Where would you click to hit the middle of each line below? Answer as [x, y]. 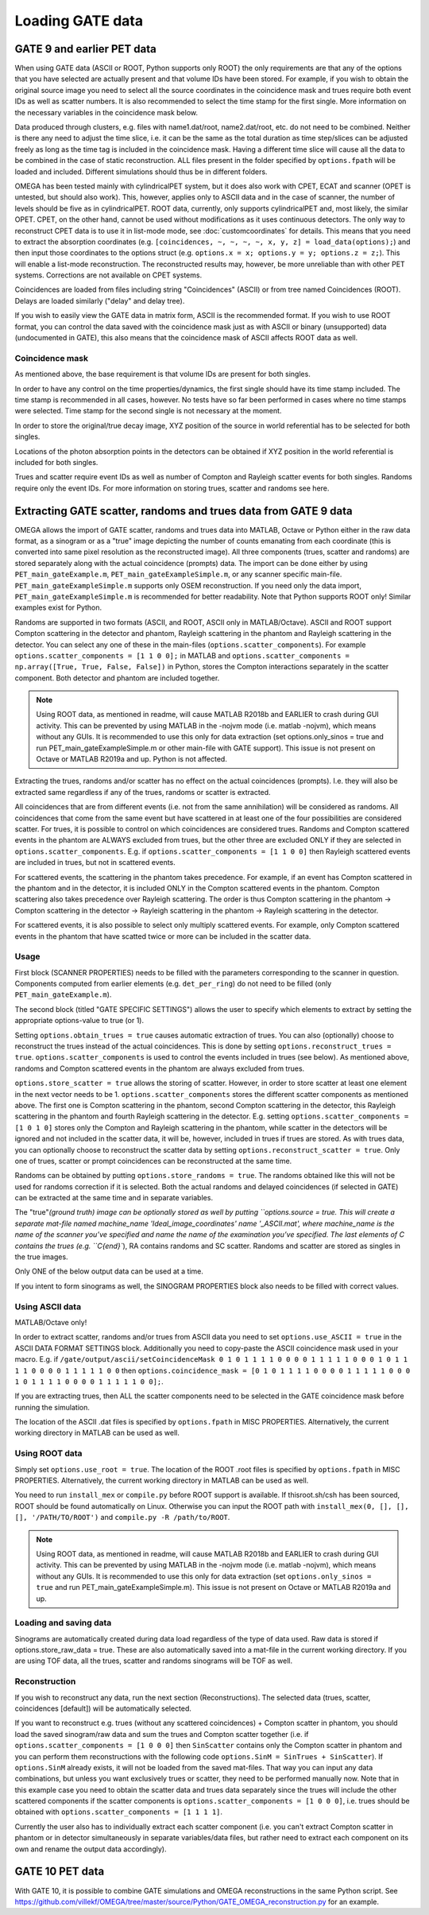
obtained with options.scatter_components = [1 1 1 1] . [118, 1812]
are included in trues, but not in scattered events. [95, 863]
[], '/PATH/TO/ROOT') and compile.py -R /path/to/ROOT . [122, 1518]
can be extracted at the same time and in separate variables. [114, 1198]
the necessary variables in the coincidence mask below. [106, 112]
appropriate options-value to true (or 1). [79, 1021]
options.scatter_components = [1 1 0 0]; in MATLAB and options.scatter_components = [182, 655]
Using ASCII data [48, 1306]
